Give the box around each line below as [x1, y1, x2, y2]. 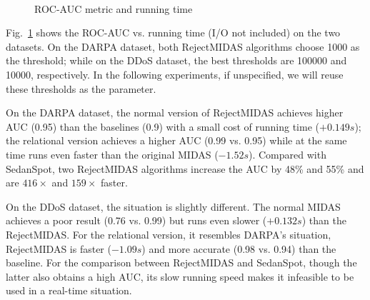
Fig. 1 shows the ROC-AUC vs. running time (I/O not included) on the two [6, 25, 341, 40]
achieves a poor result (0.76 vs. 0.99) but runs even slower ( [6, 213, 267, 228]
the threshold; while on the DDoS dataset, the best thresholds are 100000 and [6, 53, 347, 68]
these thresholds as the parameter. [6, 81, 156, 96]
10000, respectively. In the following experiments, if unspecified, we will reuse [6, 66, 344, 81]
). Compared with [248, 146, 326, 161]
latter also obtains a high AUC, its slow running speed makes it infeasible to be [6, 269, 354, 284]
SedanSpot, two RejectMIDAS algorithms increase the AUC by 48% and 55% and [6, 161, 364, 176]
